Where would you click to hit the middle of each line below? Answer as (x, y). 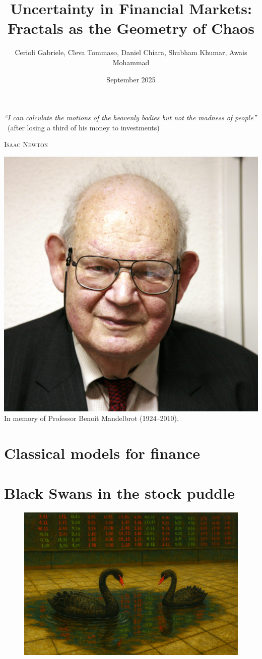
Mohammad (131, 62)
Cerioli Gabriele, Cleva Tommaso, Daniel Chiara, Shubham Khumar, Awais (131, 52)
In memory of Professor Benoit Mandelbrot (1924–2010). (91, 418)
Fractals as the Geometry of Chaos (131, 28)
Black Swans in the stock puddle (119, 492)
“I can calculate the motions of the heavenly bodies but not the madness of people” (130, 117)
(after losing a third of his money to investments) (83, 127)
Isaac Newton (26, 144)
